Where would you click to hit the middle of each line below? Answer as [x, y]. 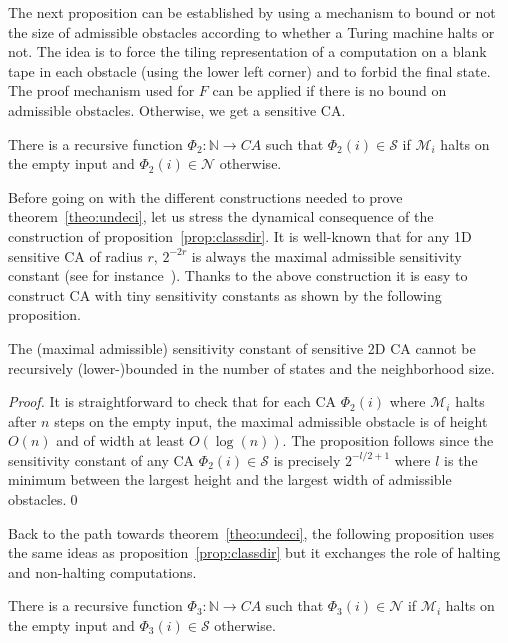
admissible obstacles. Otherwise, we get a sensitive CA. [177, 109]
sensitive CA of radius [75, 255]
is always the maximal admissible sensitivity [326, 255]
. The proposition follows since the [388, 440]
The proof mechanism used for [101, 90]
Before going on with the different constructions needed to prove [205, 196]
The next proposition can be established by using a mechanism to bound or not [252, 12]
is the [461, 459]
